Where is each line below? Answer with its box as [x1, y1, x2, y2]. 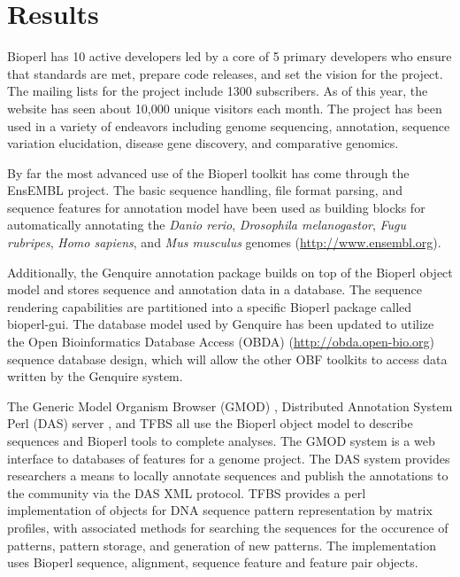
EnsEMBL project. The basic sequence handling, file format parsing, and [7, 181, 402, 199]
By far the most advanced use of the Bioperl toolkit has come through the [7, 163, 410, 182]
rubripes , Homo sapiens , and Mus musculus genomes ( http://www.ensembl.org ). [7, 233, 441, 252]
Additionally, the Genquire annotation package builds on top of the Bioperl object [7, 262, 453, 281]
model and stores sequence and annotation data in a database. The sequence [7, 280, 423, 299]
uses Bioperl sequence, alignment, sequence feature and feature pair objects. [7, 553, 418, 572]
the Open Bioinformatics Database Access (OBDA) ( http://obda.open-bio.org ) [7, 332, 435, 351]
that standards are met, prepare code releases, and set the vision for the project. [7, 64, 443, 82]
